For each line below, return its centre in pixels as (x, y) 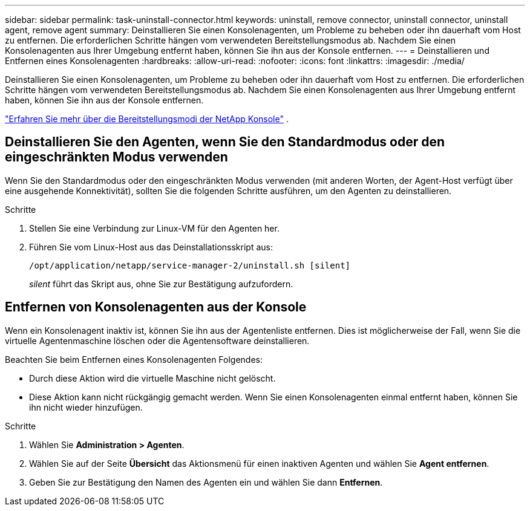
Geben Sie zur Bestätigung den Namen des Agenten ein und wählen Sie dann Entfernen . (206, 482)
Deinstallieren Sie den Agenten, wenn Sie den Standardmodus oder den (225, 142)
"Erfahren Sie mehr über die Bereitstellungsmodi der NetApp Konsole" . (147, 119)
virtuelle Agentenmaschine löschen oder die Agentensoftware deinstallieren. (157, 340)
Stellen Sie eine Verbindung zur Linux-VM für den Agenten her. (154, 228)
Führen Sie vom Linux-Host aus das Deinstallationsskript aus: (151, 247)
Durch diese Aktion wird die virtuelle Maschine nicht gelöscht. (152, 378)
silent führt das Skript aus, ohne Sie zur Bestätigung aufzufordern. (161, 284)
